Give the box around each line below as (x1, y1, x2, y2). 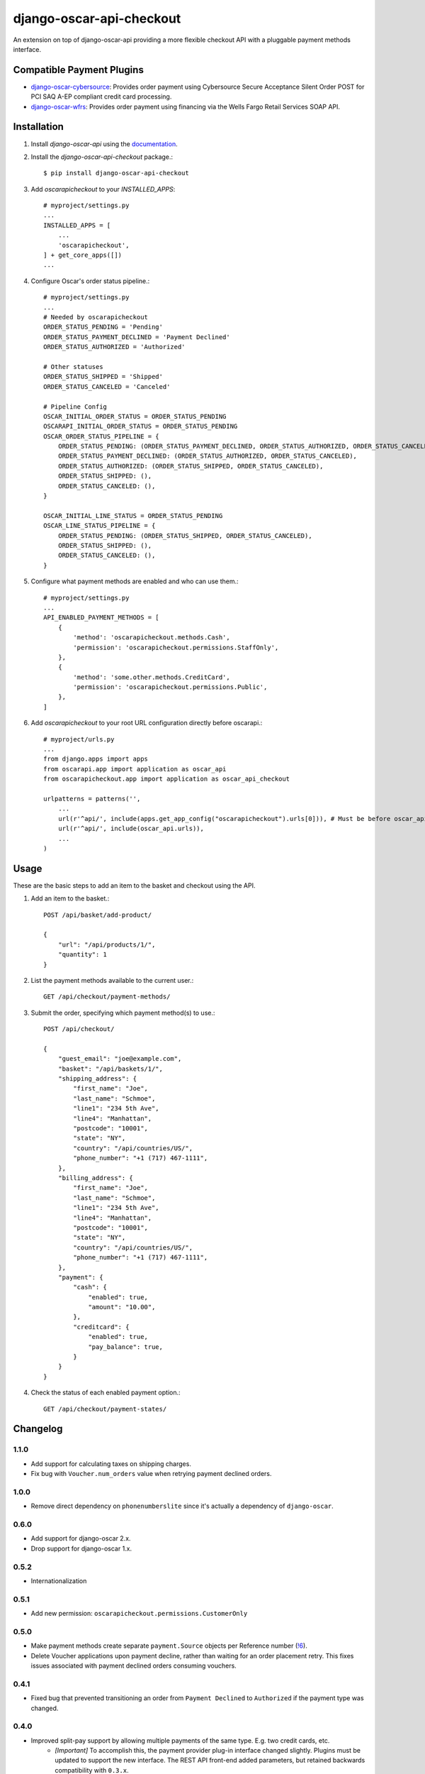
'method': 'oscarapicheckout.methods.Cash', (73, 634, 230, 641)
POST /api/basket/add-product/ (43, 910, 152, 919)
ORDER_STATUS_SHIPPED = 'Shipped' (43, 373, 163, 381)
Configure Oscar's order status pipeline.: (30, 277, 150, 285)
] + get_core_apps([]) (43, 251, 123, 259)
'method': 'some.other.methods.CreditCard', (73, 673, 230, 681)
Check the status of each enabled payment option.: (30, 1388, 181, 1397)
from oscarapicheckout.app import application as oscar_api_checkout (43, 775, 290, 783)
